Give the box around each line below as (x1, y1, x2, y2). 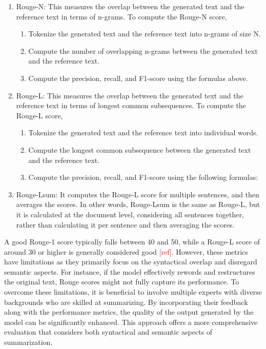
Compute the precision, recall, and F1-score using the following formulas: (28, 172, 258, 182)
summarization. (4, 337, 53, 347)
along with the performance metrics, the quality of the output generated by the (4, 306, 254, 317)
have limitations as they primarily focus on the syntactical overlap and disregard (4, 256, 257, 267)
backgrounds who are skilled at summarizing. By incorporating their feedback (4, 296, 248, 307)
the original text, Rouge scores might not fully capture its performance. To (4, 276, 239, 287)
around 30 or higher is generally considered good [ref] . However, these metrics (4, 246, 248, 257)
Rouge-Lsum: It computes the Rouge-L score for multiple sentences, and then (16, 189, 259, 199)
